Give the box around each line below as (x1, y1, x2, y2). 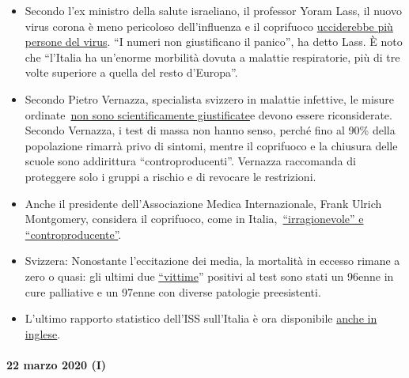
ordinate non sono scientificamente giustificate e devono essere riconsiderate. (25, 106, 392, 123)
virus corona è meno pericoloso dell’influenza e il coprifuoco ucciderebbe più (25, 17, 393, 34)
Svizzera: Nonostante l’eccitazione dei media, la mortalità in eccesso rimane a (25, 252, 400, 269)
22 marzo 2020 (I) (6, 356, 107, 372)
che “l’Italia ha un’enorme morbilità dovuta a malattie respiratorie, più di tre (25, 48, 400, 65)
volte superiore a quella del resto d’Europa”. (25, 64, 238, 81)
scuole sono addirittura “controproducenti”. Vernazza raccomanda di (25, 153, 356, 169)
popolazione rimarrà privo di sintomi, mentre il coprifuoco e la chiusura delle (25, 137, 398, 153)
